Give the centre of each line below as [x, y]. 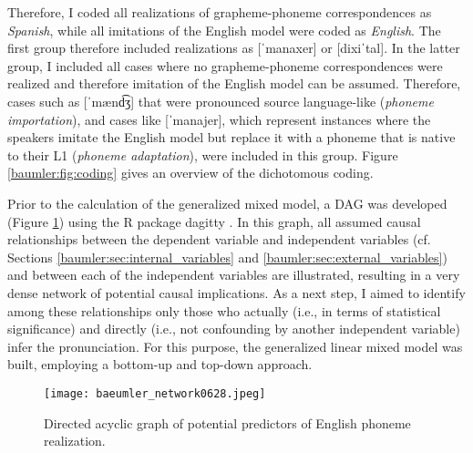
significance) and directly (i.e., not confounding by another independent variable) [234, 329]
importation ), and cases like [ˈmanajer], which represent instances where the [219, 119]
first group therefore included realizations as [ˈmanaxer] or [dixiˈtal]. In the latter [234, 48]
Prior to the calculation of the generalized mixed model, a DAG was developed [227, 203]
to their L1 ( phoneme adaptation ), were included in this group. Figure [203, 154]
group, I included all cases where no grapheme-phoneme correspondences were [225, 65]
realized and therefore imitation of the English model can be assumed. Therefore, [234, 83]
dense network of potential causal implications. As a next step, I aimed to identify [236, 292]
